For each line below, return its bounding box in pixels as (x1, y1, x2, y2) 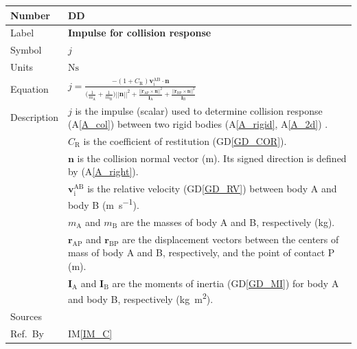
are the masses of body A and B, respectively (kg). (120, 214, 335, 229)
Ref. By (10, 326, 44, 340)
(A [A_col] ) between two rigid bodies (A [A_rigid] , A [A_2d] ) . (67, 117, 328, 131)
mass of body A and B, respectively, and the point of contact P (67, 245, 335, 260)
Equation (10, 81, 49, 95)
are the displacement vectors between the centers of (122, 232, 339, 246)
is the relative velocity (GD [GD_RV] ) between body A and (87, 181, 337, 196)
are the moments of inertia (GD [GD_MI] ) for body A (112, 275, 339, 290)
